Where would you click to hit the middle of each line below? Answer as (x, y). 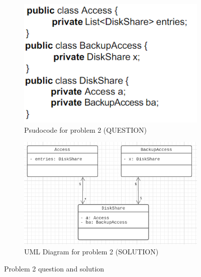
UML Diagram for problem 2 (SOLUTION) (91, 251)
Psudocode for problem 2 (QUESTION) (86, 129)
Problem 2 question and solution (54, 268)
